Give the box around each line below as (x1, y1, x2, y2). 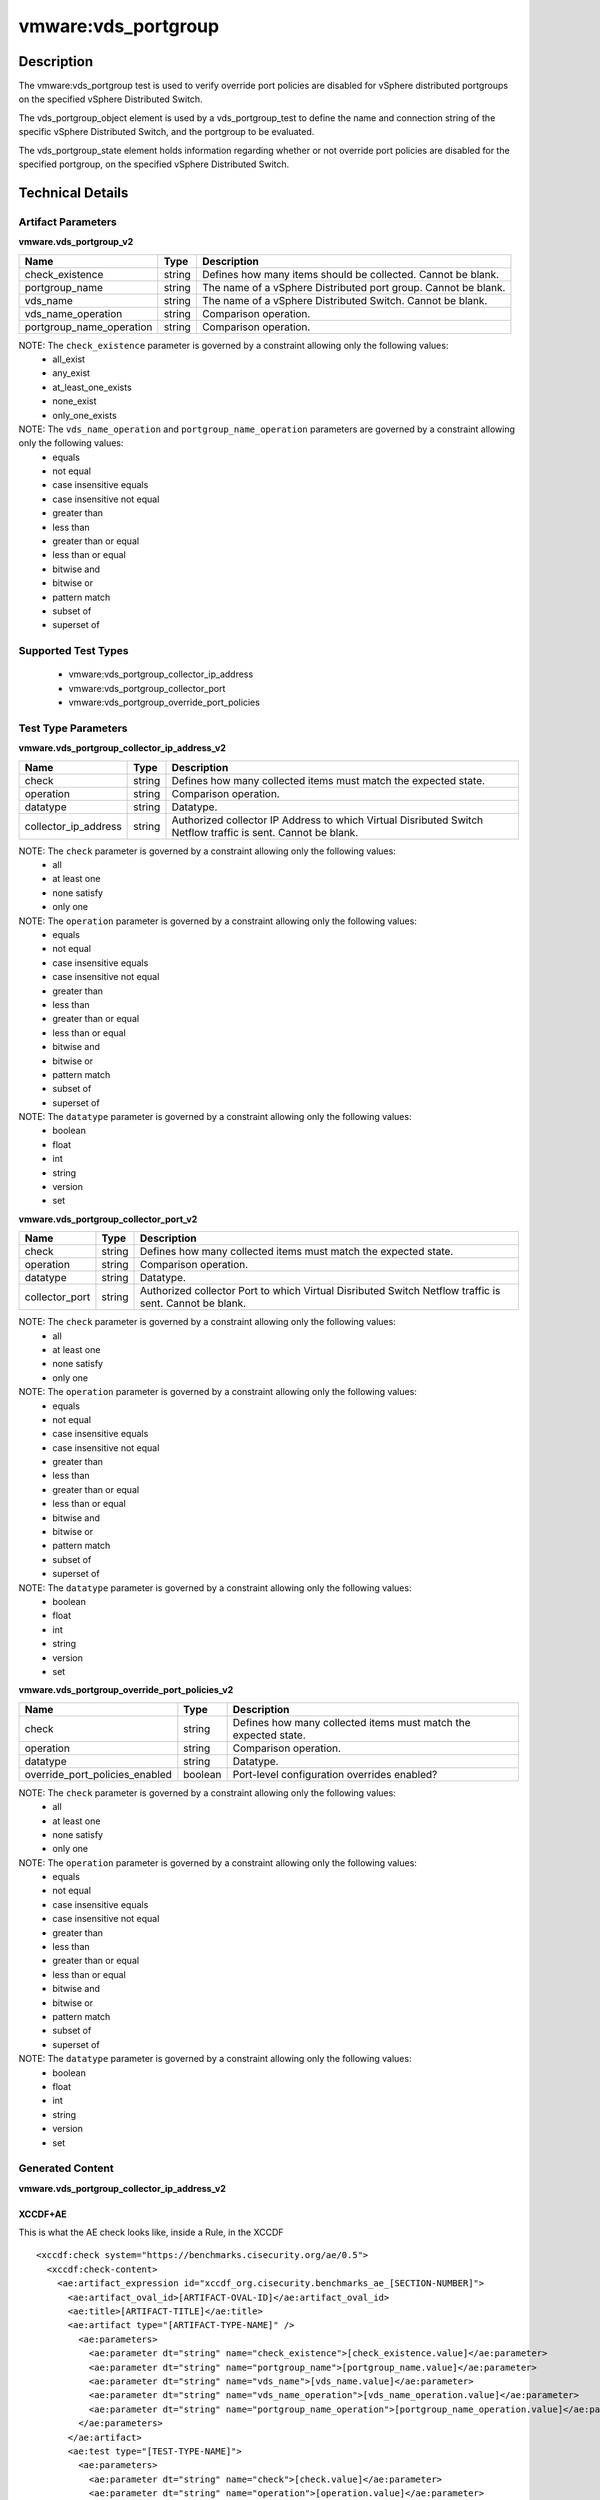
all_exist (52, 353, 85, 365)
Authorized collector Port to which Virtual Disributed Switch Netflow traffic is (140, 1284, 501, 1298)
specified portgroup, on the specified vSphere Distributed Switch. (18, 158, 290, 170)
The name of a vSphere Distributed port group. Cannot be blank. (201, 280, 506, 294)
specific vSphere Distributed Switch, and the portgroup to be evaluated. (18, 126, 315, 138)
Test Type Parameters (18, 721, 128, 735)
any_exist (52, 367, 90, 379)
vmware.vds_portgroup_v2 (18, 236, 134, 248)
